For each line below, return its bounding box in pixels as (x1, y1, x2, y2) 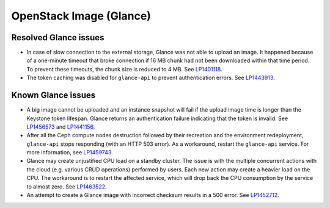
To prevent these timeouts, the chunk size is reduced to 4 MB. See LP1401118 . (26, 65, 222, 73)
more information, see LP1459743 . (26, 149, 113, 156)
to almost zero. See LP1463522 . (26, 183, 107, 190)
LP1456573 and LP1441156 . (26, 123, 95, 131)
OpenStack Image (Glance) (11, 9, 151, 23)
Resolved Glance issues (11, 32, 105, 43)
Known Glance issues (11, 90, 96, 101)
